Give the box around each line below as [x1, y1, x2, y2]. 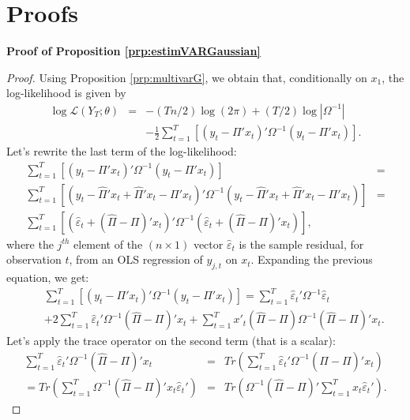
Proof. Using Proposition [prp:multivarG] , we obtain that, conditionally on [6, 69, 367, 85]
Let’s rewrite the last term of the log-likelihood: [6, 143, 237, 159]
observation [6, 251, 62, 268]
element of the [73, 235, 143, 252]
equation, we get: [6, 269, 89, 286]
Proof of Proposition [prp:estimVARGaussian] [6, 43, 261, 59]
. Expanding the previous [250, 251, 373, 268]
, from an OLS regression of [69, 251, 203, 268]
